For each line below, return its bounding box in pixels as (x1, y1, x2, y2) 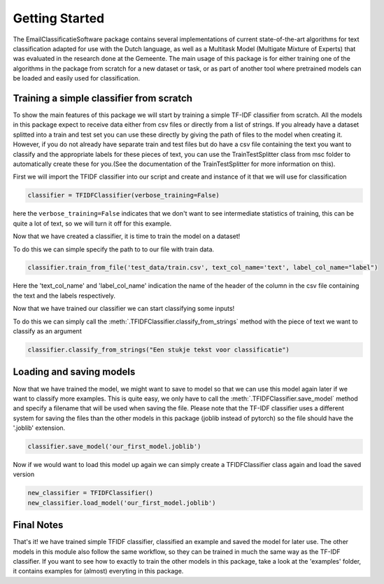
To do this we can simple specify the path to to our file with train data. (13, 245, 215, 253)
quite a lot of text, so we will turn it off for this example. (13, 219, 172, 228)
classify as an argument (13, 327, 82, 335)
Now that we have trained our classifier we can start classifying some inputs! (13, 305, 235, 313)
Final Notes (13, 519, 64, 531)
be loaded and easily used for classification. (13, 74, 140, 83)
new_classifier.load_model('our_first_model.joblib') (27, 499, 216, 507)
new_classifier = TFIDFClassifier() (27, 489, 154, 497)
